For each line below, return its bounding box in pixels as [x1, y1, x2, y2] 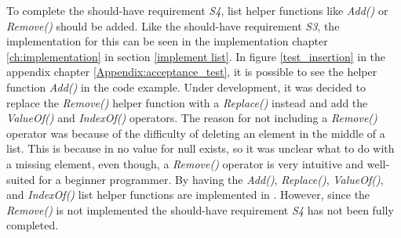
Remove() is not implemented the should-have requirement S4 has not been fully [6, 201, 394, 218]
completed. [6, 217, 59, 233]
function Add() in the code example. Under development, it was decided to [6, 78, 366, 95]
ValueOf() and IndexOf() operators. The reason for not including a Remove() [6, 110, 377, 126]
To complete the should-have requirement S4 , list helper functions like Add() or [6, 2, 388, 18]
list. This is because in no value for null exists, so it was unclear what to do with [6, 140, 395, 157]
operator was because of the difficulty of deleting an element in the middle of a [6, 124, 385, 141]
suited [6, 171, 35, 187]
